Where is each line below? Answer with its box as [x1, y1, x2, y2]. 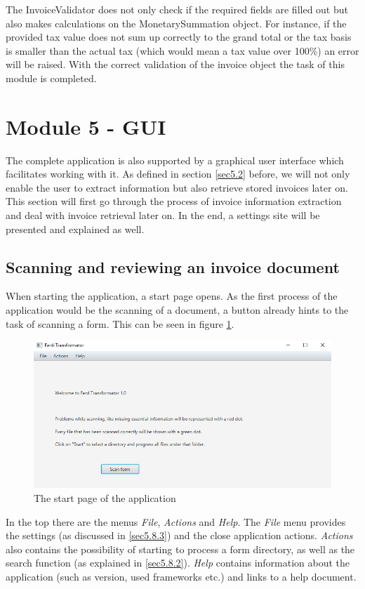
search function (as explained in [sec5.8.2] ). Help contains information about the [6, 555, 350, 570]
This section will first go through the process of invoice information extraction [6, 194, 342, 209]
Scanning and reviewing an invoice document [6, 256, 340, 277]
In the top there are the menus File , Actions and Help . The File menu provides [6, 514, 346, 529]
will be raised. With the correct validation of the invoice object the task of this [6, 57, 345, 72]
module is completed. [6, 70, 97, 85]
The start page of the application [34, 490, 176, 505]
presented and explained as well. [6, 221, 145, 236]
